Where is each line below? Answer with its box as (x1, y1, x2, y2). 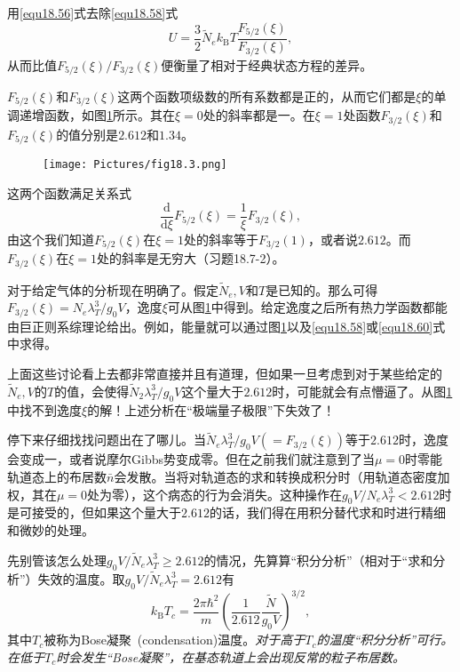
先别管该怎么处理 (7, 550, 107, 569)
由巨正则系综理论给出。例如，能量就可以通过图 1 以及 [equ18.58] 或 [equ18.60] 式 (7, 316, 446, 335)
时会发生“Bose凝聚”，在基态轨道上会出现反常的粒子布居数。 (56, 647, 406, 666)
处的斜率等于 (183, 229, 258, 248)
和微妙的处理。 (7, 521, 94, 540)
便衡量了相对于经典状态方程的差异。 (161, 55, 373, 74)
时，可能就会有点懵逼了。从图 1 (272, 381, 453, 400)
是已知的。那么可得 (266, 280, 378, 299)
